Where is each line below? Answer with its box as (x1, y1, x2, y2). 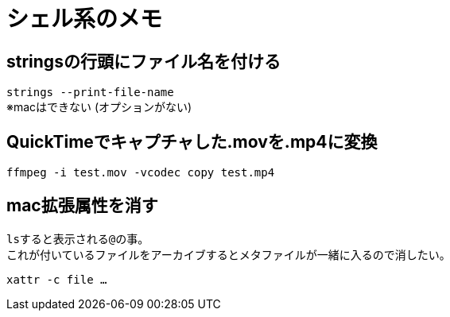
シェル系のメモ (6, 6, 163, 33)
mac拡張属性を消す (6, 195, 158, 216)
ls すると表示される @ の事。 (6, 231, 149, 245)
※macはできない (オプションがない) (6, 100, 192, 114)
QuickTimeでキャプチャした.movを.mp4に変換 (6, 131, 378, 152)
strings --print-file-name (6, 86, 174, 99)
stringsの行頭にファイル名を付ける (6, 51, 281, 72)
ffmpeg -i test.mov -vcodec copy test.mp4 (6, 166, 275, 180)
